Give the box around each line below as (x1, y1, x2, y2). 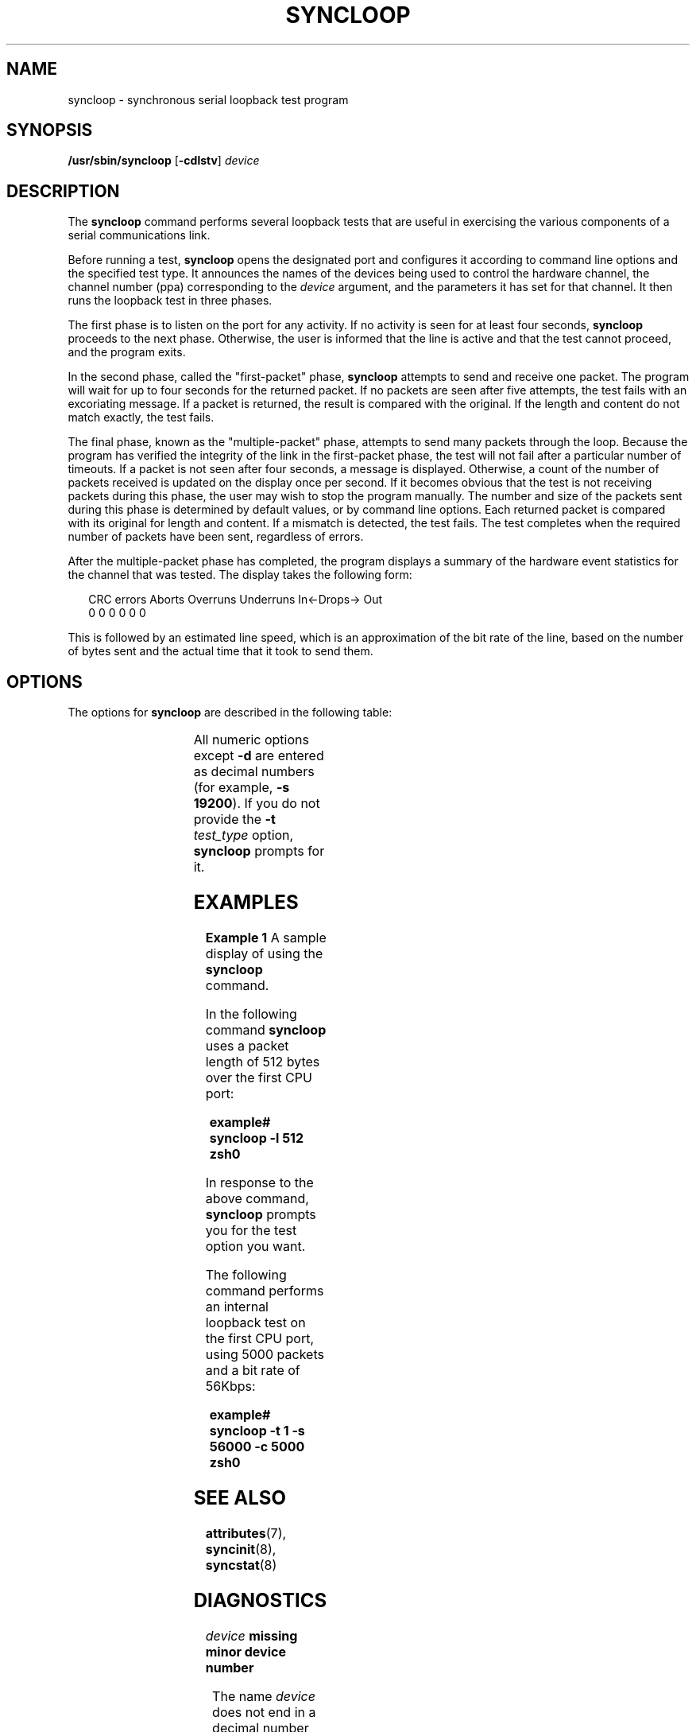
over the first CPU (205, 1069, 312, 1085)
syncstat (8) (205, 1556, 277, 1573)
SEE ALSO (193, 1485, 286, 1509)
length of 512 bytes (205, 1053, 320, 1070)
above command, (205, 1190, 309, 1206)
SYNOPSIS (6, 120, 93, 141)
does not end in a (212, 1703, 316, 1720)
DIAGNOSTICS (193, 1588, 327, 1612)
